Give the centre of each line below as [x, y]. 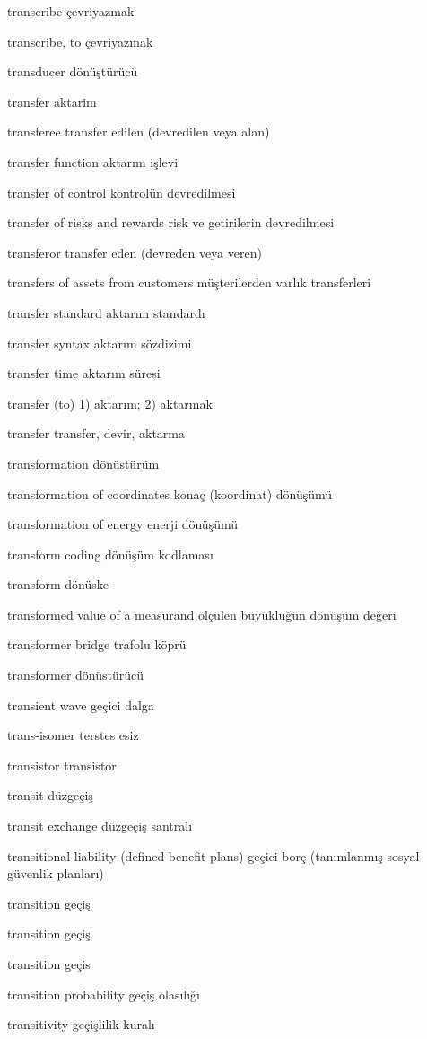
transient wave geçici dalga [81, 704]
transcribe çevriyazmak [71, 11]
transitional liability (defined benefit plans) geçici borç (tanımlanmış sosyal [213, 855]
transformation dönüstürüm [83, 463]
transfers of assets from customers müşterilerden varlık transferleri [189, 282]
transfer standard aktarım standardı [106, 312]
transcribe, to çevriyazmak [80, 41]
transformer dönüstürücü [76, 675]
